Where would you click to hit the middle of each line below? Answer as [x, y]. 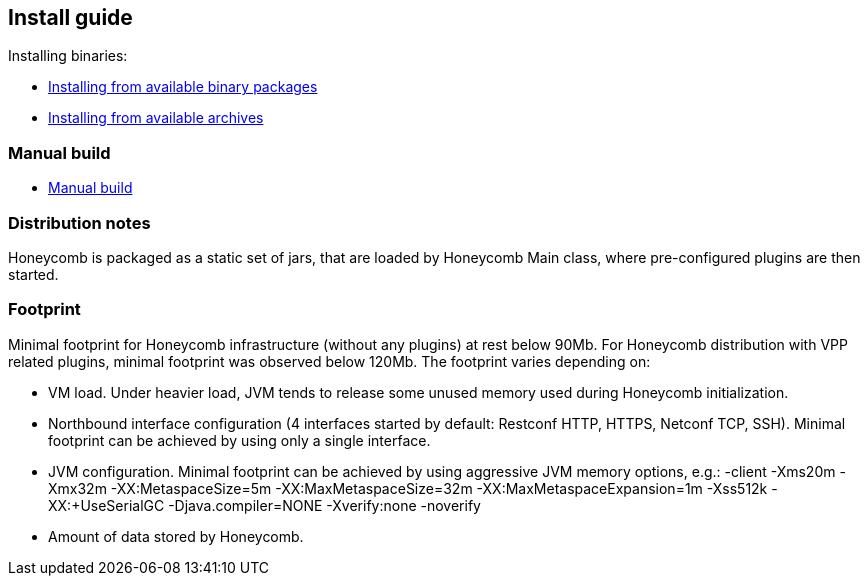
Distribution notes [79, 222]
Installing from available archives [156, 118]
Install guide [70, 17]
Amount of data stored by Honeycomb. [176, 536]
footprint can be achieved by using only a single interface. [239, 440]
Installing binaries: [68, 56]
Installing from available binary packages [183, 87]
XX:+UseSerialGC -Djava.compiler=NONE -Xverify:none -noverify [264, 505]
